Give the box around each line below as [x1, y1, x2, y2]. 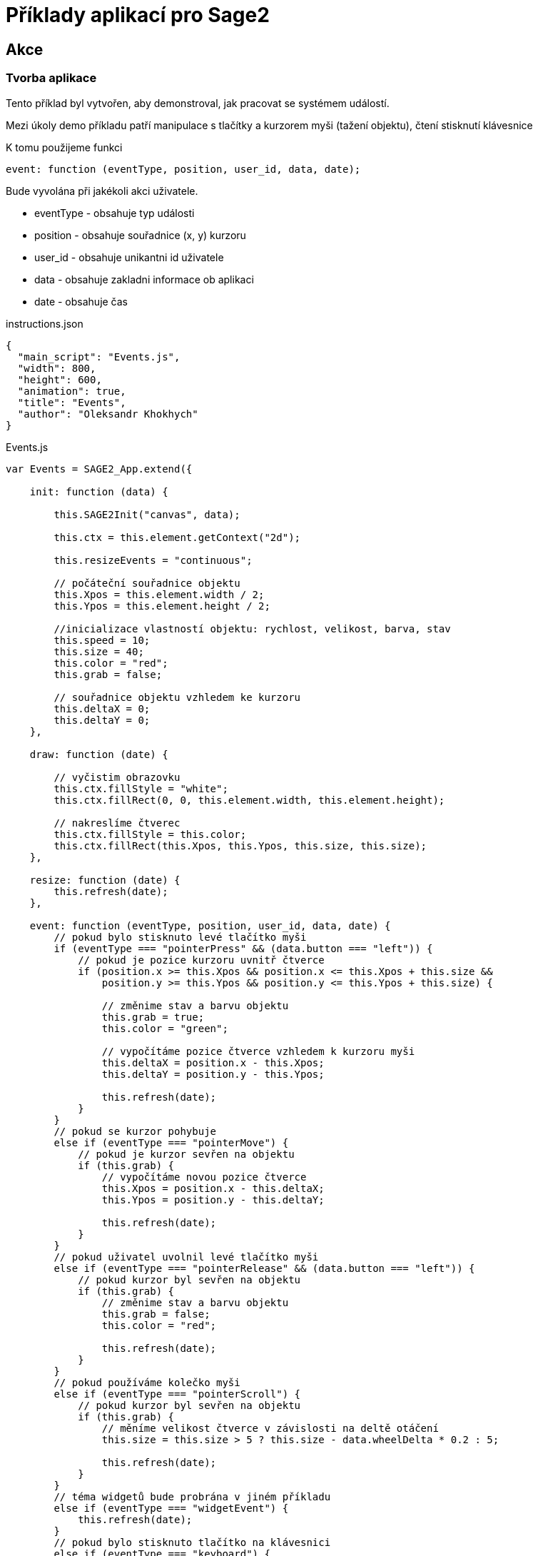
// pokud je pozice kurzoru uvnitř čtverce [78, 954, 325, 966]
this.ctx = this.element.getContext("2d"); [54, 531, 301, 543]
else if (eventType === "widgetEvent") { [54, 1502, 289, 1514]
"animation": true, [17, 385, 126, 397]
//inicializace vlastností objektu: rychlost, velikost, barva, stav [54, 622, 451, 635]
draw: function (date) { [29, 748, 168, 760]
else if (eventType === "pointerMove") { [54, 1136, 289, 1148]
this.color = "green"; [101, 1022, 228, 1034]
